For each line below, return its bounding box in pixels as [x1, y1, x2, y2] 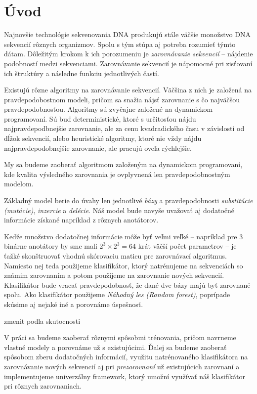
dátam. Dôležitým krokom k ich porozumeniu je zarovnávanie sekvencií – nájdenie [4, 48, 253, 59]
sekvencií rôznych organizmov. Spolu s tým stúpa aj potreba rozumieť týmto [4, 39, 236, 49]
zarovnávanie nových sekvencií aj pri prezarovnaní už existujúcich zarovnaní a [4, 361, 240, 371]
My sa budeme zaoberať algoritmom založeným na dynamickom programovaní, [4, 159, 243, 170]
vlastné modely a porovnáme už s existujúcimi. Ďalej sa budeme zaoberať [4, 342, 227, 352]
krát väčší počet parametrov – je [138, 241, 237, 251]
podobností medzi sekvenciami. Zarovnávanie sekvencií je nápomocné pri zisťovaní [4, 58, 253, 68]
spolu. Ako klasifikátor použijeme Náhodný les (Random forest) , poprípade [4, 289, 230, 300]
